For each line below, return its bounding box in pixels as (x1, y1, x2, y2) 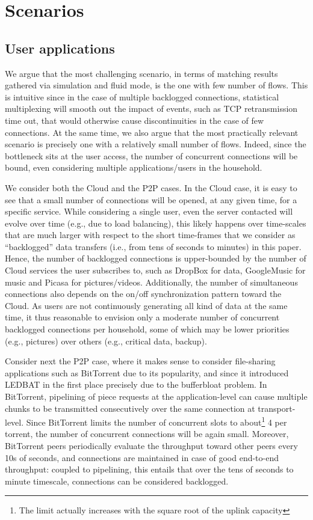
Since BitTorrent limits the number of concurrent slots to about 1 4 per (26, 414, 287, 428)
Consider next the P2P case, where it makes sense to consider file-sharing (5, 355, 276, 367)
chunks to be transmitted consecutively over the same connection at (5, 402, 255, 414)
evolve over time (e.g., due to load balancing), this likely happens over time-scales (5, 216, 306, 229)
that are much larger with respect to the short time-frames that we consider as (5, 228, 296, 241)
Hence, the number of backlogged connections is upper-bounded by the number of (5, 252, 306, 265)
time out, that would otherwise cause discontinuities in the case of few (5, 114, 264, 126)
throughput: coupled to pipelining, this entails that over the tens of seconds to (5, 463, 294, 476)
